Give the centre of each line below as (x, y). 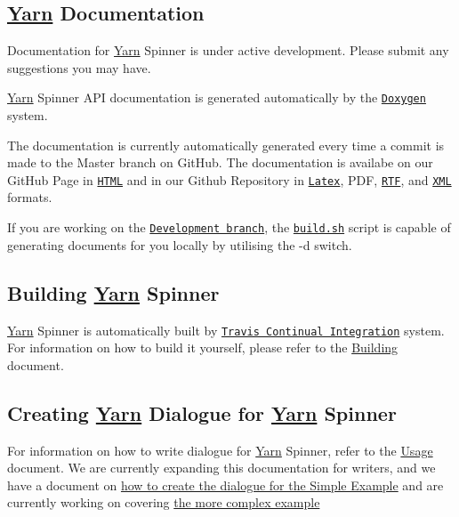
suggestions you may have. (79, 67)
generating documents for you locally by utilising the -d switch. (180, 244)
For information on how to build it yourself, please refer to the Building (203, 347)
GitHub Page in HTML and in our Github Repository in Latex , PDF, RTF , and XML (229, 179)
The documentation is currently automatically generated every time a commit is (226, 145)
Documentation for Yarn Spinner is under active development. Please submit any (228, 50)
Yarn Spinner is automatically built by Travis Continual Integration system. (226, 330)
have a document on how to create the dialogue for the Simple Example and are (225, 485)
